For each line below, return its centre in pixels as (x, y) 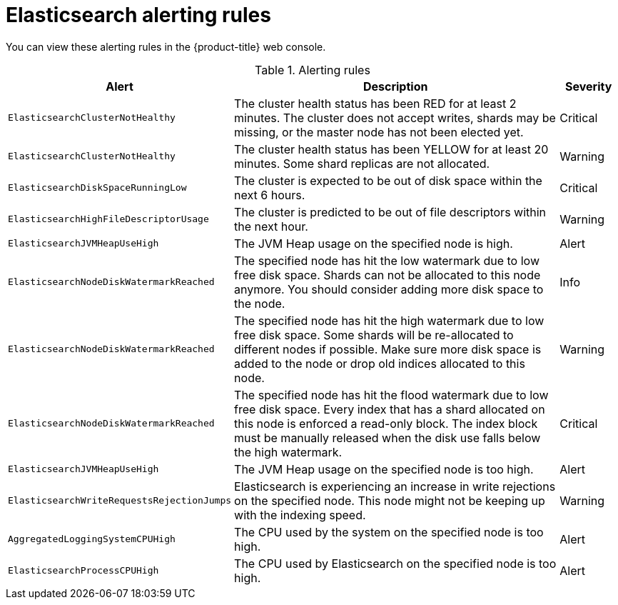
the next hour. (271, 226)
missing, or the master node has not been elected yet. (379, 132)
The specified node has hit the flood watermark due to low (391, 395)
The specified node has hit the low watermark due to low (387, 260)
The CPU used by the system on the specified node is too (389, 532)
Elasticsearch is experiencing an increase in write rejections (395, 486)
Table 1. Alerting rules (313, 70)
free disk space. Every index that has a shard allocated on (390, 409)
